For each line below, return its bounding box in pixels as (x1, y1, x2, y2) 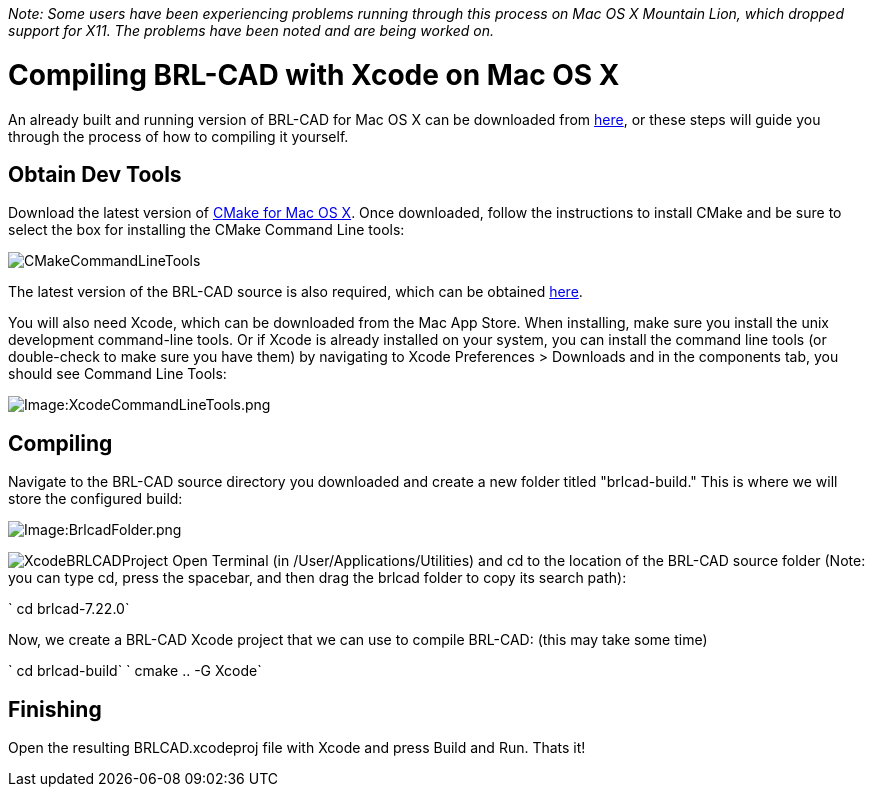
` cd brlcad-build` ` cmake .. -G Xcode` (8, 662, 262, 680)
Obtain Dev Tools (8, 161, 182, 187)
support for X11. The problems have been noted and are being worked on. (8, 22, 495, 39)
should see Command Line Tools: (8, 365, 227, 383)
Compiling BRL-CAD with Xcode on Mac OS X (8, 57, 620, 92)
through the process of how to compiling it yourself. (8, 127, 349, 145)
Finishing (8, 696, 102, 722)
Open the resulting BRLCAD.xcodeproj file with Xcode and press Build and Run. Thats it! (8, 739, 586, 757)
